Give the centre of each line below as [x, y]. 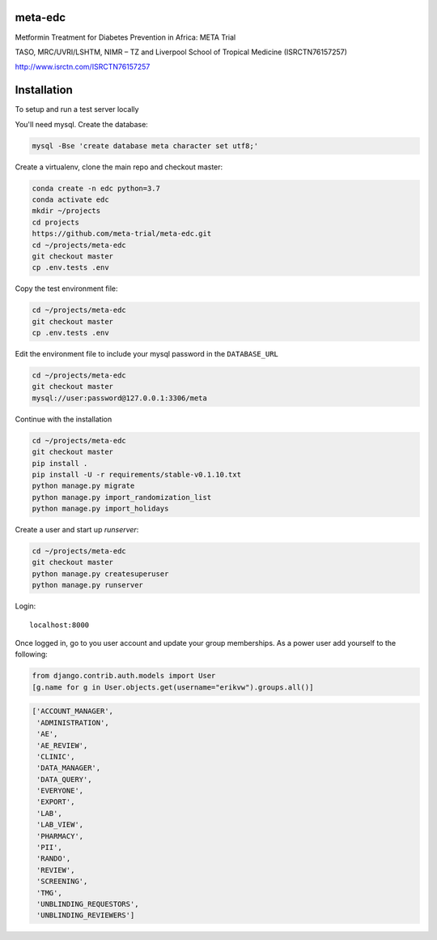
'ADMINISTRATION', [73, 722]
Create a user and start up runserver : [77, 530]
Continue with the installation [64, 419]
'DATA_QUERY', [64, 779]
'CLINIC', [56, 756]
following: [31, 654]
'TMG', [49, 893]
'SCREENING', [62, 882]
